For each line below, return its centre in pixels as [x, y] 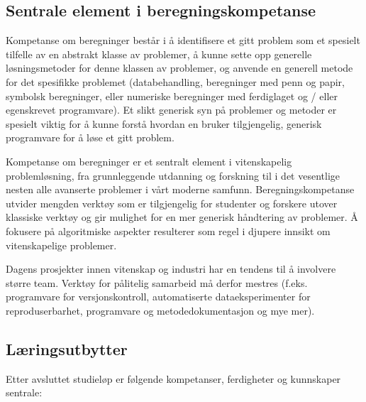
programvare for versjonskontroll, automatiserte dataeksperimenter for [158, 297]
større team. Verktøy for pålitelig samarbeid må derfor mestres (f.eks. [157, 282]
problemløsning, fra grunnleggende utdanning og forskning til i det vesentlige [173, 175]
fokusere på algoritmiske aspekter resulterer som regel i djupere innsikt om [168, 230]
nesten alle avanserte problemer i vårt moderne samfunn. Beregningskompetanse [180, 189]
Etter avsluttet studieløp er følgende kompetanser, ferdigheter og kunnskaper [173, 378]
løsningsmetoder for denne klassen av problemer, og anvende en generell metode [179, 68]
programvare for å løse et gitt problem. [90, 137]
